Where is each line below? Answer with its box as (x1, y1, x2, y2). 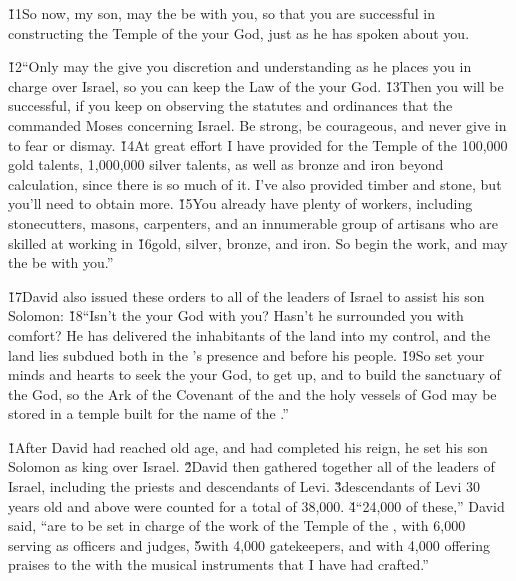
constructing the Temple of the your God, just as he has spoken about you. (8, 22, 470, 43)
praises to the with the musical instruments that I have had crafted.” (8, 554, 429, 575)
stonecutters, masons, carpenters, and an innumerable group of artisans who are (8, 212, 499, 233)
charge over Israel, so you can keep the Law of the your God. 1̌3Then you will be (8, 75, 504, 96)
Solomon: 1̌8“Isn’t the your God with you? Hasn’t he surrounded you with (8, 305, 464, 326)
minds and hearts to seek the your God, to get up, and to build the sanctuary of (8, 364, 501, 385)
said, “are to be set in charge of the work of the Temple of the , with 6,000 (8, 515, 466, 536)
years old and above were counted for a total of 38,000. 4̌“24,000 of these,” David (8, 495, 505, 516)
